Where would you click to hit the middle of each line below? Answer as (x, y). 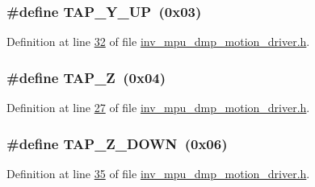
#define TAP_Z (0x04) (86, 77)
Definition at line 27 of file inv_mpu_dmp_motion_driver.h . (158, 108)
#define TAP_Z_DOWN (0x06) (117, 143)
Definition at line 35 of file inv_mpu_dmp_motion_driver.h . (158, 173)
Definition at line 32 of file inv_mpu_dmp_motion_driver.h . (158, 42)
